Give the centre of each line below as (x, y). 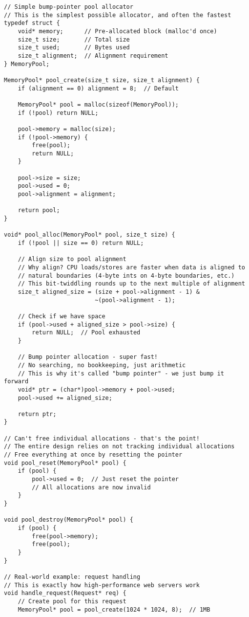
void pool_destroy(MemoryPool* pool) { (69, 520)
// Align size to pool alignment (72, 259)
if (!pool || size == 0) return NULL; (81, 243)
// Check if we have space (62, 316)
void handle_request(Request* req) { (65, 593)
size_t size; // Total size (74, 39)
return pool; (39, 210)
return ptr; (37, 414)
